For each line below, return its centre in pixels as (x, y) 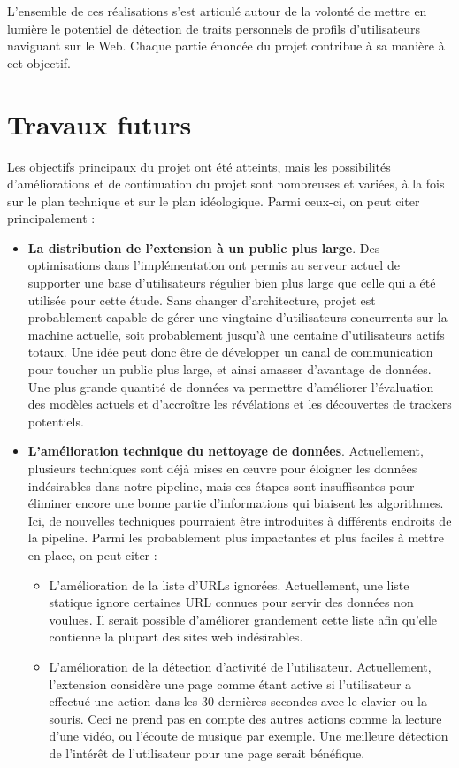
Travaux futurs (99, 123)
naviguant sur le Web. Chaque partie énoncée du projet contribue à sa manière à (226, 46)
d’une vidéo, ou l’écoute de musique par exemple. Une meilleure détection (249, 736)
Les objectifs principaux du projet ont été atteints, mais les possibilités (199, 166)
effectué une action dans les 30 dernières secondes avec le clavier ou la (238, 701)
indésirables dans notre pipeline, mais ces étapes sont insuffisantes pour (221, 485)
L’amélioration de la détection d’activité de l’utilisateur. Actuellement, (240, 666)
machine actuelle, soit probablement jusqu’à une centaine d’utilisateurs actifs (236, 334)
